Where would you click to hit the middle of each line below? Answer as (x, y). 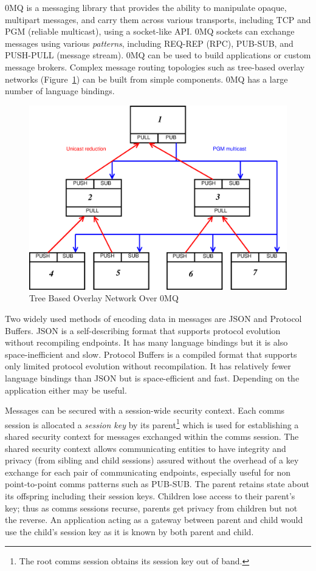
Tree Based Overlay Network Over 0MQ (104, 298)
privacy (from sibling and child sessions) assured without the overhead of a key (152, 460)
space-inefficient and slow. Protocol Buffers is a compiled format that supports (151, 354)
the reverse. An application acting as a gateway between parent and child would (154, 520)
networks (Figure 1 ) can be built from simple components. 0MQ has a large (146, 79)
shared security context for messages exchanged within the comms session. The (152, 436)
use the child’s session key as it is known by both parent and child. (129, 531)
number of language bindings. (60, 91)
